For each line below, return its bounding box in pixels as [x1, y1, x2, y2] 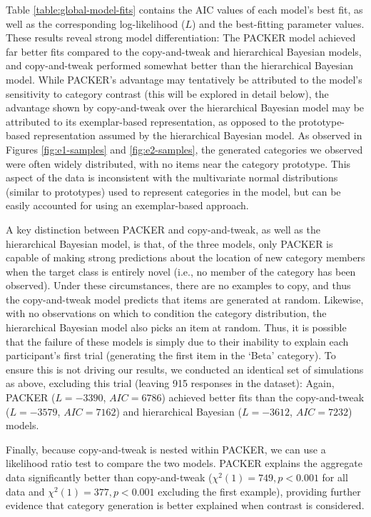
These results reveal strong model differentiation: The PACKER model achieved [6, 30, 356, 45]
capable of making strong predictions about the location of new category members [6, 250, 365, 265]
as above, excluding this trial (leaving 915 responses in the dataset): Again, [6, 376, 335, 391]
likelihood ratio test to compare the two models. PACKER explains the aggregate [6, 456, 362, 471]
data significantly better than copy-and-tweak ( [6, 470, 213, 484]
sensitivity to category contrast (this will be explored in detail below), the [6, 86, 329, 101]
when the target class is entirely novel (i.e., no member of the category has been [6, 263, 356, 278]
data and [6, 483, 45, 498]
